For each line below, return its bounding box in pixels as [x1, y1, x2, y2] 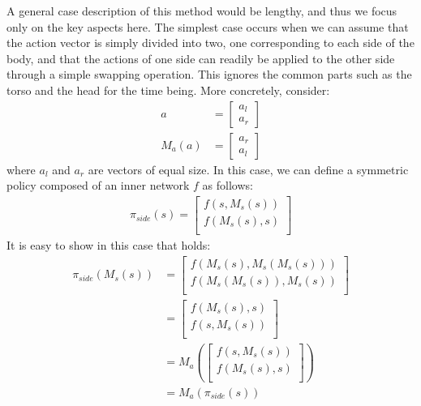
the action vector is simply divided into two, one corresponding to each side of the [6, 34, 415, 51]
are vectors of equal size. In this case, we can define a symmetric [88, 160, 409, 177]
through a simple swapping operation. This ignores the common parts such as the [6, 66, 412, 83]
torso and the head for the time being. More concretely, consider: [6, 81, 330, 98]
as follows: [202, 177, 253, 194]
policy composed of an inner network [6, 177, 190, 194]
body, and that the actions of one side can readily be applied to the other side [6, 49, 395, 66]
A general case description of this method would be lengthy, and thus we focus [6, 2, 397, 19]
